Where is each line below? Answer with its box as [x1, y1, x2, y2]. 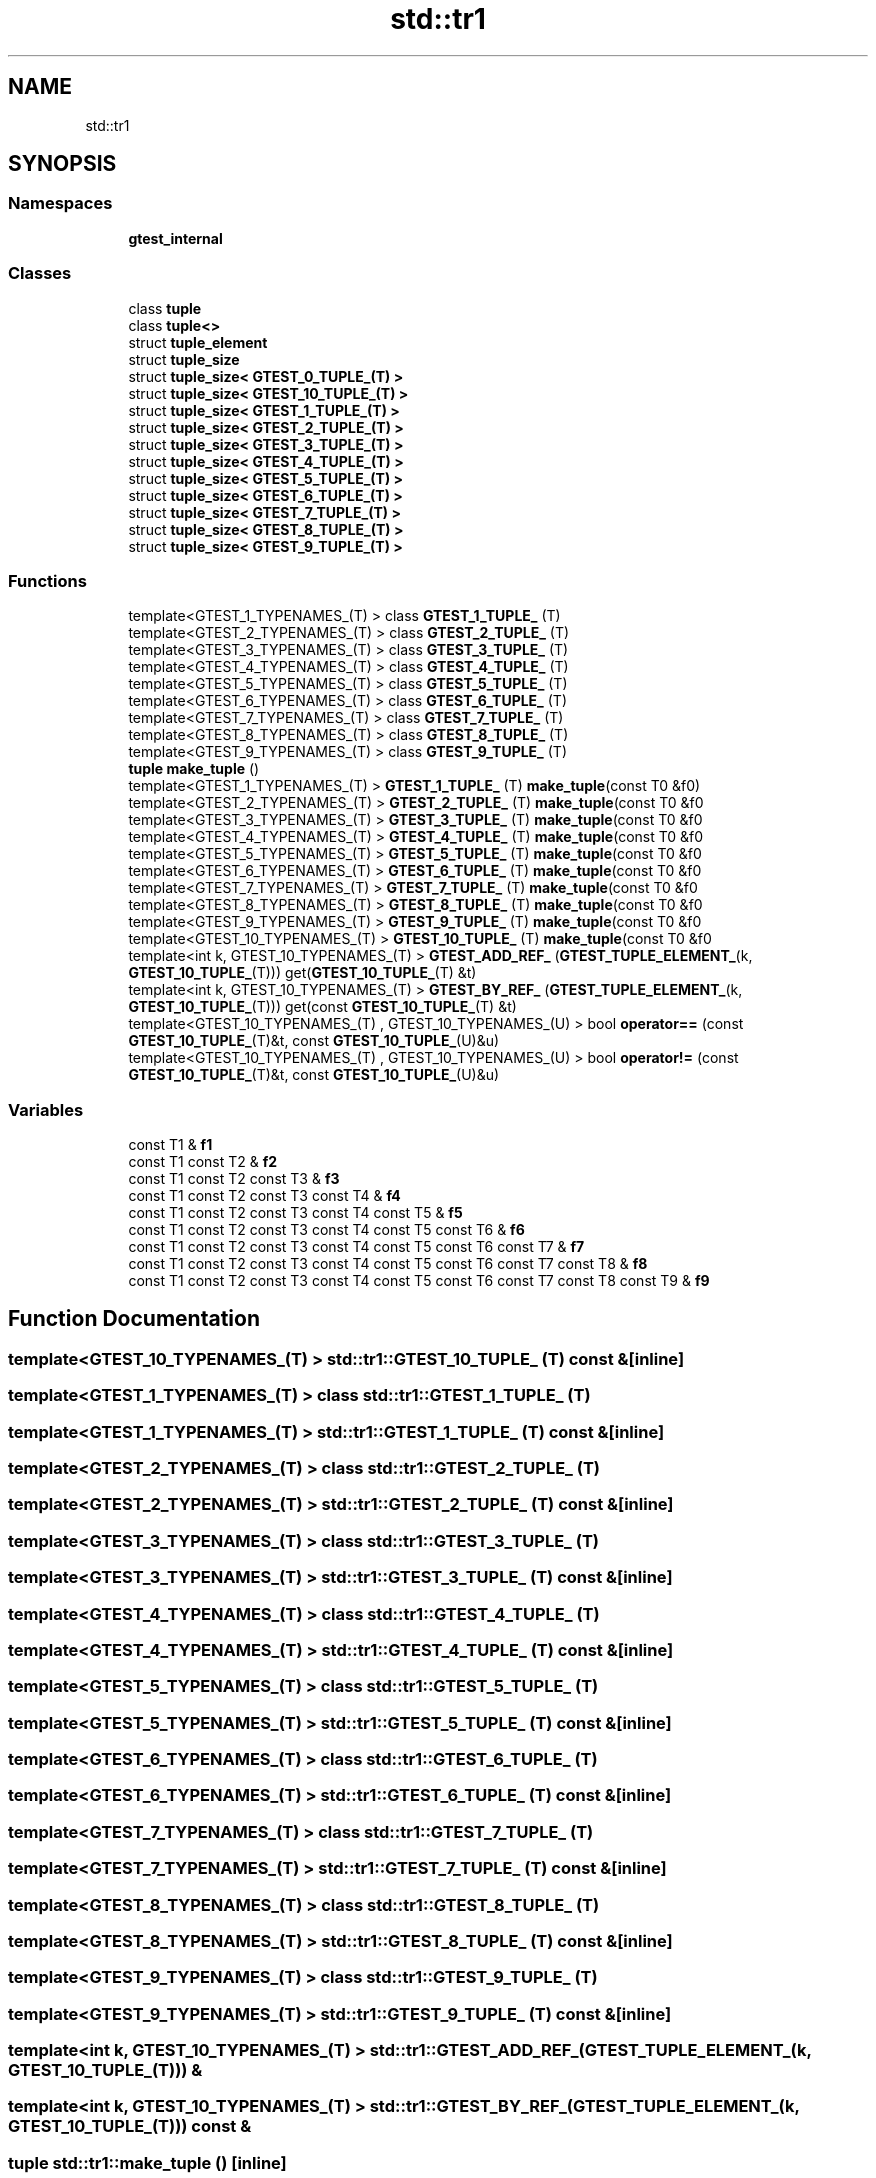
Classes [8, 263, 72, 284]
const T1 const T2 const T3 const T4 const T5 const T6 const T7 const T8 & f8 [128, 1255, 648, 1273]
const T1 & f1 [128, 1136, 213, 1154]
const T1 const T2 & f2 [128, 1153, 278, 1171]
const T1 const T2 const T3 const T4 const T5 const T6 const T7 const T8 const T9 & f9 [128, 1272, 710, 1290]
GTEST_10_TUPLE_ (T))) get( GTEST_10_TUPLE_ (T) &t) [128, 964, 477, 982]
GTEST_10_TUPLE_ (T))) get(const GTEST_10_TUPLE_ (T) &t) [128, 998, 517, 1016]
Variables [8, 1099, 84, 1120]
